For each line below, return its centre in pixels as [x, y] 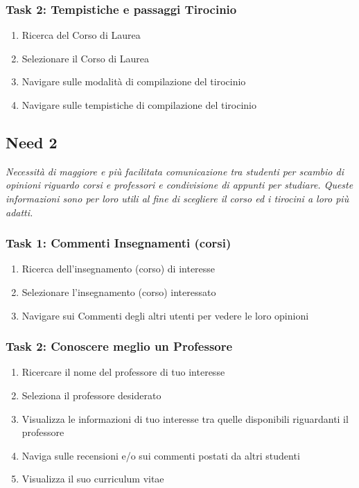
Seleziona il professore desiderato [91, 395]
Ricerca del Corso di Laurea [81, 35]
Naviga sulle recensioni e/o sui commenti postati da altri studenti [161, 455]
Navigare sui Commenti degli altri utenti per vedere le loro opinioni [165, 315]
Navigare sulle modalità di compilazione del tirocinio [134, 81]
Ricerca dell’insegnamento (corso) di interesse [119, 269]
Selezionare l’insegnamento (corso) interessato [119, 291]
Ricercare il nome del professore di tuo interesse [123, 372]
